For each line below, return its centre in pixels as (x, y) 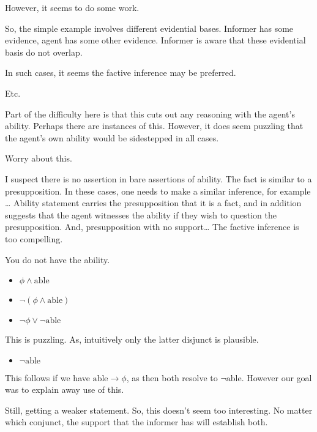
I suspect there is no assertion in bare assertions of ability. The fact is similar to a (158, 178)
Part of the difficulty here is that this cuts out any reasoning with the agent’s (150, 114)
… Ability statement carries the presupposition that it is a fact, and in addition (153, 203)
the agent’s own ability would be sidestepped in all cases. (112, 137)
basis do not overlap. (44, 52)
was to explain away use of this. (65, 389)
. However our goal (277, 377)
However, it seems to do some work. (72, 7)
